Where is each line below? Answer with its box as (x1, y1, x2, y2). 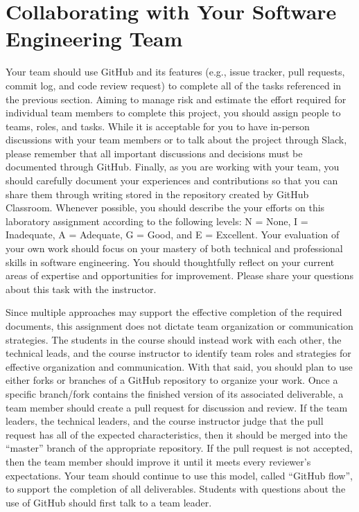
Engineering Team (6, 24, 183, 53)
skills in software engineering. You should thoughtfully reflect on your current (6, 254, 335, 269)
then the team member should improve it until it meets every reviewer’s (6, 454, 311, 468)
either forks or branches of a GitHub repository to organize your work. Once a (6, 373, 338, 387)
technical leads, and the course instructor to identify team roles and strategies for (6, 346, 351, 360)
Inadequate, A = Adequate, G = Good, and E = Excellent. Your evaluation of (6, 227, 340, 242)
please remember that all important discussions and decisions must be (6, 145, 303, 160)
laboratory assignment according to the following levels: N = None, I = (6, 213, 308, 228)
